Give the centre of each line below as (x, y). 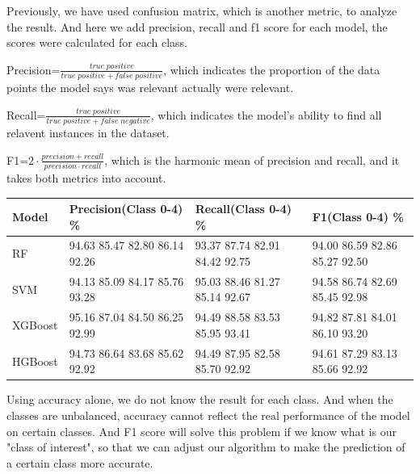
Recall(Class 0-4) (244, 208)
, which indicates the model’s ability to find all (266, 114)
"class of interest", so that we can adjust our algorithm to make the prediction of (206, 447)
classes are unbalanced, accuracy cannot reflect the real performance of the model (208, 415)
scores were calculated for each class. (97, 42)
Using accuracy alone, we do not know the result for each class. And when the (200, 399)
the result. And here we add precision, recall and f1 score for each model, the (197, 26)
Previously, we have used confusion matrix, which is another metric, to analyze (202, 10)
